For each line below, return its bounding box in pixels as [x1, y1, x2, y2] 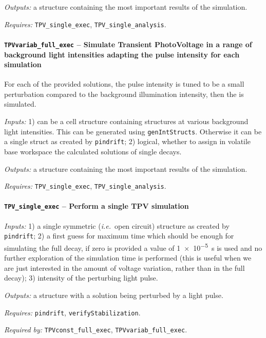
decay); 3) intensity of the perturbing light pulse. [4, 272, 158, 283]
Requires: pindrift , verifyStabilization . [4, 307, 141, 317]
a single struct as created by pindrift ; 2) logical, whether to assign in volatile [4, 136, 251, 147]
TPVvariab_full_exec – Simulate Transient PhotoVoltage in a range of [4, 38, 252, 49]
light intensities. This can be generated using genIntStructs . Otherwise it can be [4, 126, 262, 136]
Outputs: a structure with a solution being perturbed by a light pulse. [4, 289, 223, 300]
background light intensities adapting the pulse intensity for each [4, 49, 240, 59]
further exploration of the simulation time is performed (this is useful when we [4, 252, 252, 263]
